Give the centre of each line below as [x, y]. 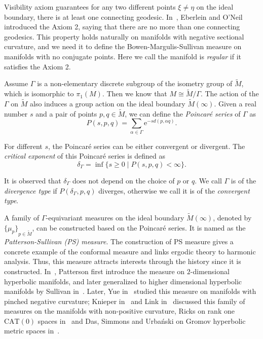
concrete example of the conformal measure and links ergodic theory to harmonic [130, 251]
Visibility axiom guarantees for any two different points [90, 7]
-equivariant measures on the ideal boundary [115, 217]
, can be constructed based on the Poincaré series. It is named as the [139, 227]
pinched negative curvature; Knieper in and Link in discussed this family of [125, 301]
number [16, 113]
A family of [22, 217]
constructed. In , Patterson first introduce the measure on [95, 271]
